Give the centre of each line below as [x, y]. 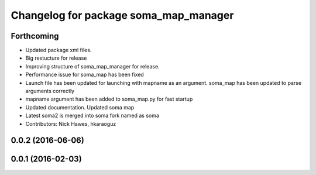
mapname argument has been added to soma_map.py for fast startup [109, 99]
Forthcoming [35, 36]
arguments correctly [50, 91]
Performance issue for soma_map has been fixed [85, 75]
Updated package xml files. [59, 50]
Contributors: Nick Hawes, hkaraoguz [71, 123]
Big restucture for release [56, 58]
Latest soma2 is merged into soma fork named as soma [92, 116]
